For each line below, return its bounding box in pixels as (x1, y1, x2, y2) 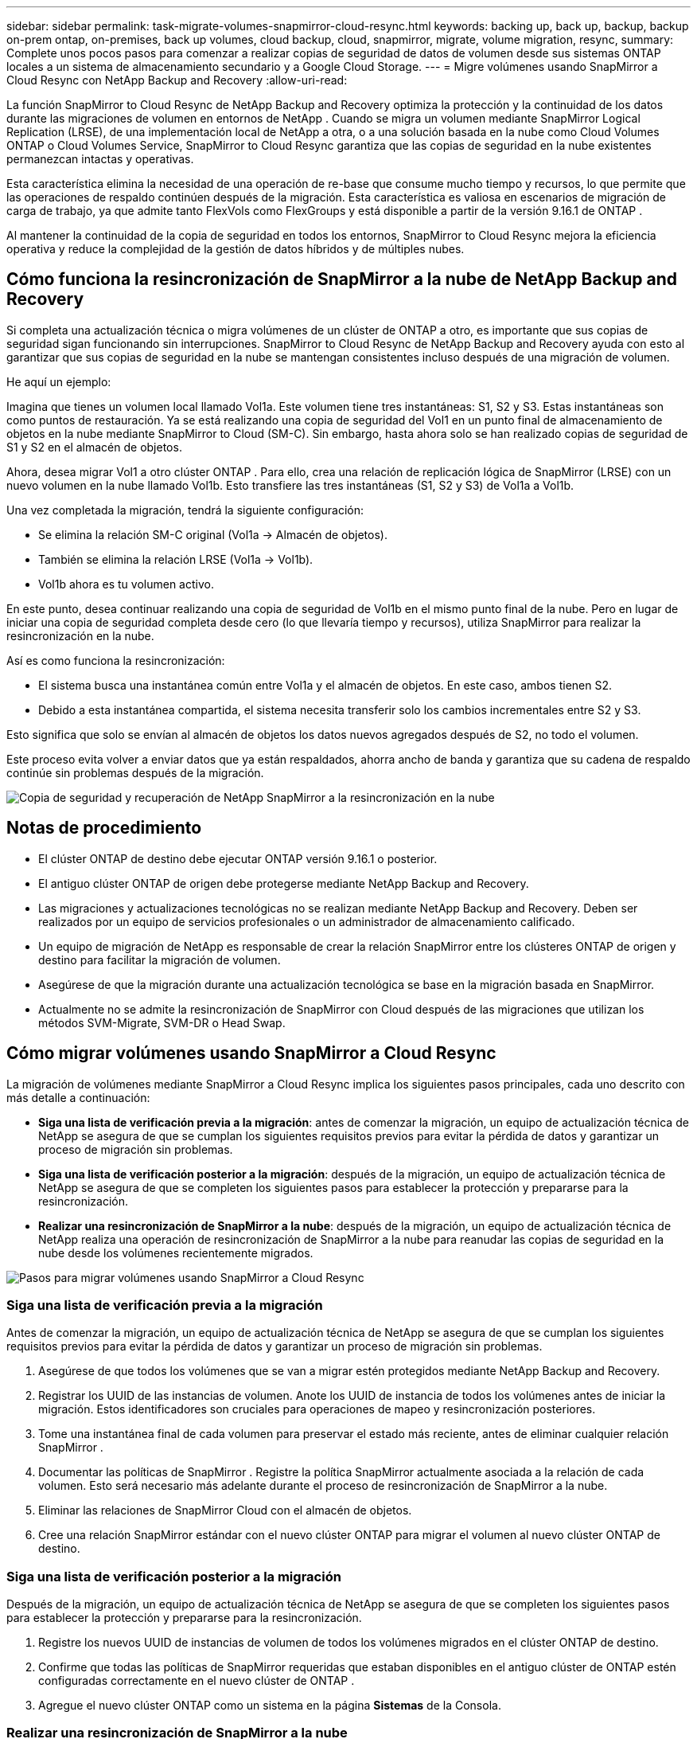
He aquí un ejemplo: (6, 374, 111, 389)
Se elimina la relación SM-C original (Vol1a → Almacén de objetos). (38, 527, 387, 541)
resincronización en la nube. (6, 628, 154, 643)
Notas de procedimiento (6, 818, 202, 838)
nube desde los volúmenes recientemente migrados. (38, 1245, 313, 1260)
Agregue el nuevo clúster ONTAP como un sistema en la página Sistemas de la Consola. (38, 1698, 501, 1713)
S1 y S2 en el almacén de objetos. (6, 440, 182, 454)
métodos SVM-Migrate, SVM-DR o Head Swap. (38, 1015, 286, 1030)
